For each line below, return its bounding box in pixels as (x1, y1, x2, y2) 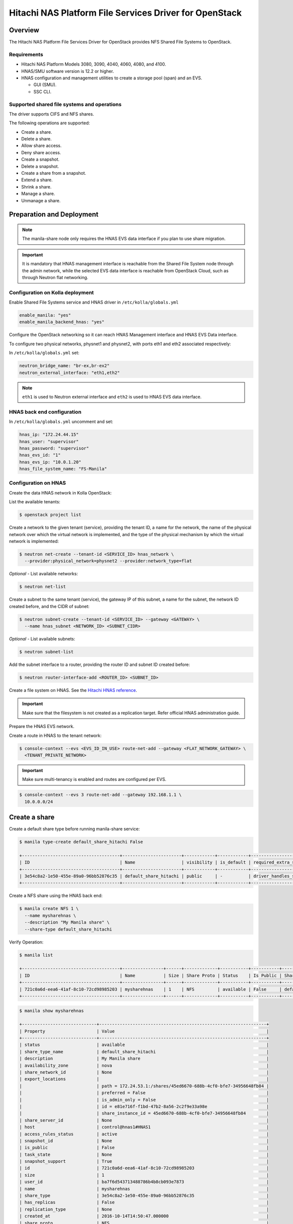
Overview (9, 26, 40, 34)
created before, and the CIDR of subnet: (9, 603, 90, 609)
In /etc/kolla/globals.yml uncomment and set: (9, 419, 113, 424)
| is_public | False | (19, 1145, 270, 1151)
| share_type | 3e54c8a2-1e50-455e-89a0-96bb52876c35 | (19, 1193, 270, 1199)
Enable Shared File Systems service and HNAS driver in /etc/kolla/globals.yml (9, 299, 179, 306)
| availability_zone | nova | (19, 1062, 270, 1068)
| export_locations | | (19, 1076, 270, 1082)
